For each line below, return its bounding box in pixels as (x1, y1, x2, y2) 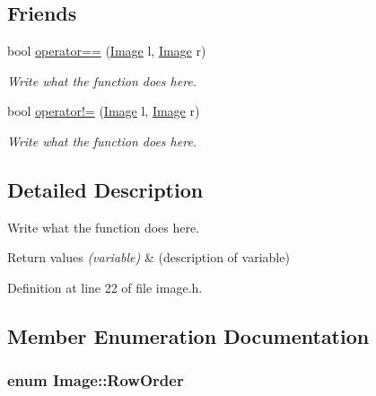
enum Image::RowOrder (7, 369, 184, 392)
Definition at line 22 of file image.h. (7, 277, 203, 296)
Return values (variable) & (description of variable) (7, 248, 290, 267)
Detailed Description (7, 175, 204, 203)
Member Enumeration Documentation (7, 321, 370, 349)
